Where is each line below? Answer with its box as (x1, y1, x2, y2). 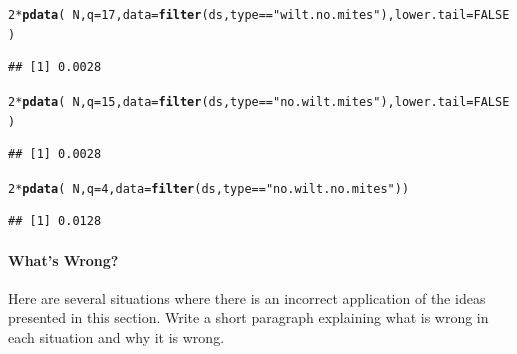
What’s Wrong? (8, 249, 119, 270)
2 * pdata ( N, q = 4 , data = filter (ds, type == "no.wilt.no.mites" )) (8, 181, 410, 196)
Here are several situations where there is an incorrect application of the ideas (8, 287, 486, 308)
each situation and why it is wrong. (8, 327, 225, 348)
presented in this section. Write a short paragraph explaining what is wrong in (8, 307, 489, 328)
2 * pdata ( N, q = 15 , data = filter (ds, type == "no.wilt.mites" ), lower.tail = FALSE (8, 94, 510, 109)
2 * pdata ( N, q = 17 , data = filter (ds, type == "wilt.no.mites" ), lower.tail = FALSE (8, 8, 510, 22)
